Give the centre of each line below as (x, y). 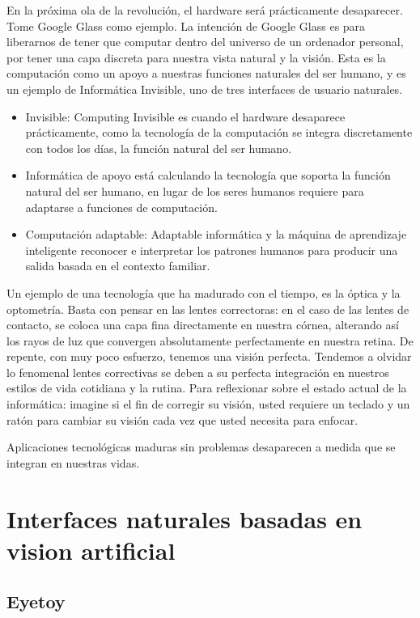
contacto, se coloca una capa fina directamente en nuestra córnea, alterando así (203, 325)
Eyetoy (36, 601)
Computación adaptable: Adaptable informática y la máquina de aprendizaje (216, 234)
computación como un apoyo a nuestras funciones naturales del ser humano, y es (206, 73)
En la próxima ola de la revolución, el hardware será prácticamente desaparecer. (205, 10)
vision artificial (91, 550)
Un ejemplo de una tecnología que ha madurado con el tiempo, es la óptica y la (204, 292)
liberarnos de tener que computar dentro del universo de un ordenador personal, (205, 42)
